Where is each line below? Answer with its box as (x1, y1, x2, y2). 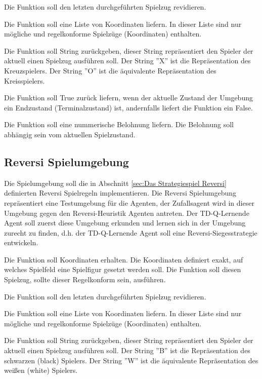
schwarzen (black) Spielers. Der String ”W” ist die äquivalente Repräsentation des (4, 355, 258, 365)
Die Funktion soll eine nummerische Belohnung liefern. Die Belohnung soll (4, 119, 234, 130)
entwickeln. (4, 237, 38, 248)
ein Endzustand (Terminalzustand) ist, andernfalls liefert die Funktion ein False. (4, 102, 253, 112)
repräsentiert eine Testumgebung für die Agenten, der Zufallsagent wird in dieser (4, 197, 254, 208)
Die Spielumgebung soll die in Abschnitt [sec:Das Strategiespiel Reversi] (4, 177, 227, 188)
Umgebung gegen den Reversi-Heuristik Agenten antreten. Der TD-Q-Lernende (4, 207, 249, 218)
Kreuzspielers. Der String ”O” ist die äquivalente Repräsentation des (4, 65, 216, 75)
